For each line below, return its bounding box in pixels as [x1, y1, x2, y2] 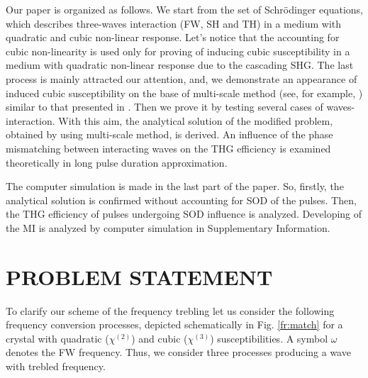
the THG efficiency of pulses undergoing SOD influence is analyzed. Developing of [6, 206, 362, 221]
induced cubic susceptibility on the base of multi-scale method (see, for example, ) [6, 85, 363, 100]
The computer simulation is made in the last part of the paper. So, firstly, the [6, 179, 344, 194]
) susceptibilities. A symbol [210, 330, 328, 345]
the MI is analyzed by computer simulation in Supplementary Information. [6, 220, 330, 235]
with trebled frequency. [6, 359, 106, 373]
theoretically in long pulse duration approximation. [6, 155, 228, 169]
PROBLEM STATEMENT [6, 262, 273, 291]
